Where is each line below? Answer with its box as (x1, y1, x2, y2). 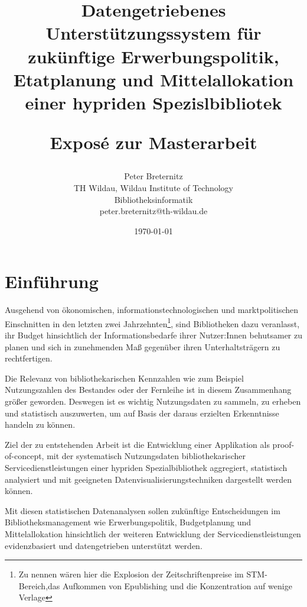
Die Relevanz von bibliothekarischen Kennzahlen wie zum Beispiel (5, 372, 244, 384)
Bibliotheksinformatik (114, 193, 193, 205)
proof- (272, 438, 295, 450)
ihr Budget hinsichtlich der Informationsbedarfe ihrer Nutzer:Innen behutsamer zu (5, 329, 303, 341)
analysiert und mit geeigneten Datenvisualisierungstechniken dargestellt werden (5, 473, 292, 485)
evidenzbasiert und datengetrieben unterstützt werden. (5, 539, 203, 551)
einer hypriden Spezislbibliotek (25, 90, 282, 114)
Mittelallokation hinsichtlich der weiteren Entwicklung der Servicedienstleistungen (5, 527, 301, 540)
